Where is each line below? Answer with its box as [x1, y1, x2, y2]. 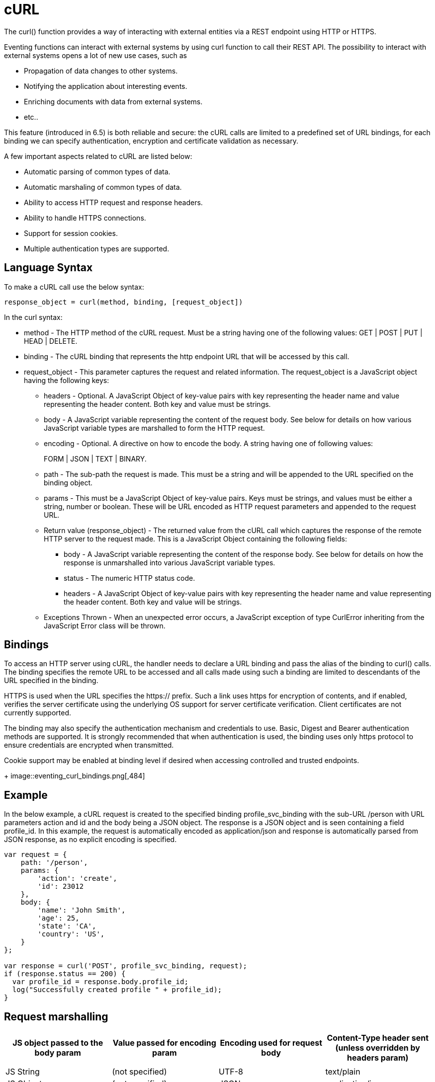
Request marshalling [4, 1010, 108, 1023]
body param [34, 1048, 81, 1058]
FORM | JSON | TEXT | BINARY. [44, 454, 147, 463]
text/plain [325, 1067, 360, 1077]
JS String [5, 1067, 40, 1077]
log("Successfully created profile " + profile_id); [12, 986, 222, 994]
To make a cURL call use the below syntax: [4, 282, 144, 291]
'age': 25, [37, 914, 80, 923]
